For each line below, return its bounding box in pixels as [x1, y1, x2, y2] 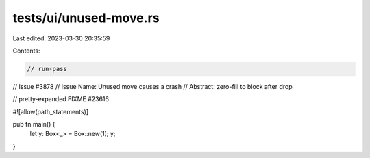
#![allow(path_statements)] [12, 107, 89, 116]
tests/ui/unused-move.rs [12, 10, 160, 25]
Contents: [12, 47, 40, 55]
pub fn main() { [12, 120, 56, 129]
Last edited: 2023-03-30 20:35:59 [12, 34, 110, 42]
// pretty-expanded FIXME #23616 [12, 95, 110, 103]
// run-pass [27, 65, 68, 73]
